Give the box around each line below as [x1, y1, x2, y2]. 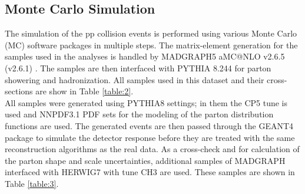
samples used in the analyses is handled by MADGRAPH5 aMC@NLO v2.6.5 [5, 50, 285, 63]
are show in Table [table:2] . [35, 85, 134, 97]
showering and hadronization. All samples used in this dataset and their [5, 73, 264, 86]
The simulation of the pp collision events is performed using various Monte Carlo [5, 27, 297, 40]
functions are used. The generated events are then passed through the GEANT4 [5, 119, 294, 131]
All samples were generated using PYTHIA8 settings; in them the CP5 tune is [5, 96, 288, 108]
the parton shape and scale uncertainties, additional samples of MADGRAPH [5, 154, 286, 166]
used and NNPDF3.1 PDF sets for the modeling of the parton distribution [5, 108, 274, 120]
